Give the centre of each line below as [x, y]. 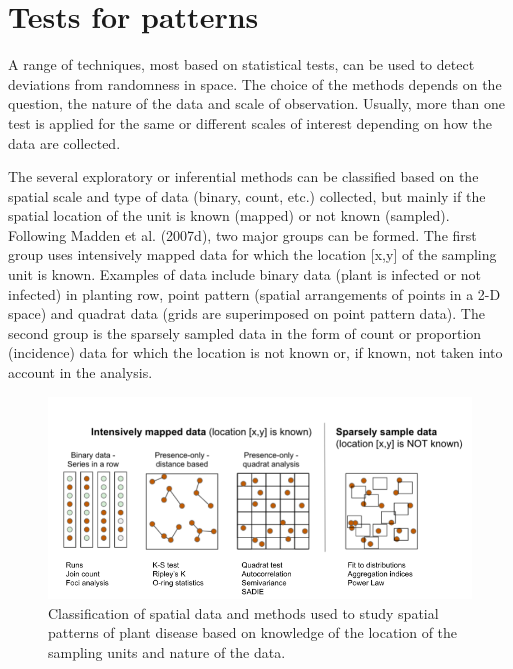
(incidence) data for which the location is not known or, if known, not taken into [255, 352]
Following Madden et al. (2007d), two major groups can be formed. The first [242, 234]
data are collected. [64, 142]
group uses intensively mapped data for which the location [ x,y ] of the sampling [252, 254]
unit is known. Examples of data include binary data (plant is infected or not [245, 274]
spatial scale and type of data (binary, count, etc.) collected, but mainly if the [247, 195]
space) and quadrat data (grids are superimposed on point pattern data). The [246, 313]
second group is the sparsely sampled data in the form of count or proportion [245, 332]
